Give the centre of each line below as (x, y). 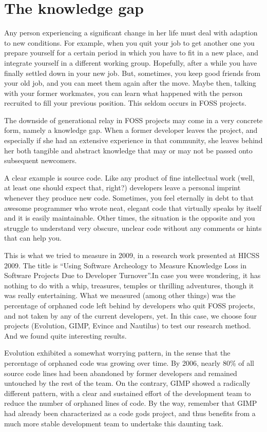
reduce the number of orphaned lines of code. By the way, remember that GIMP (131, 403)
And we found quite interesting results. (65, 335)
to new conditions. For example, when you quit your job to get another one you (129, 42)
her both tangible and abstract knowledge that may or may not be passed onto (128, 150)
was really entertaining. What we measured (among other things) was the (120, 295)
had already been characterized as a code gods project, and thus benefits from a (130, 413)
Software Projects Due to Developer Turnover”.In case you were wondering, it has (132, 275)
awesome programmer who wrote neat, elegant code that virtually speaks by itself (133, 208)
